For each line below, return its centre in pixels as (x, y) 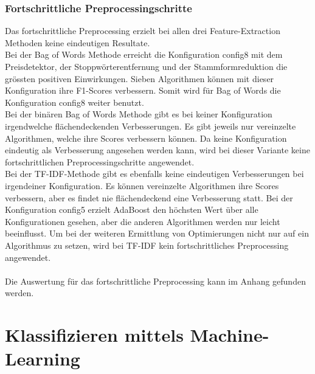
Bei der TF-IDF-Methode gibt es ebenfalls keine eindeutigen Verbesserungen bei (154, 174)
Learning (43, 358)
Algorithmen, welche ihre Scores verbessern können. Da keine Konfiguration (146, 138)
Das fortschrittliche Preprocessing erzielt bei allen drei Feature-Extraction (143, 31)
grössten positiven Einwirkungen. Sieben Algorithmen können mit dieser (140, 78)
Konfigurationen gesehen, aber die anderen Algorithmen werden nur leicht (143, 221)
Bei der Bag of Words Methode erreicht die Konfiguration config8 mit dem (144, 54)
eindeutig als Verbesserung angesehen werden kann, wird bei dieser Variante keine (157, 150)
